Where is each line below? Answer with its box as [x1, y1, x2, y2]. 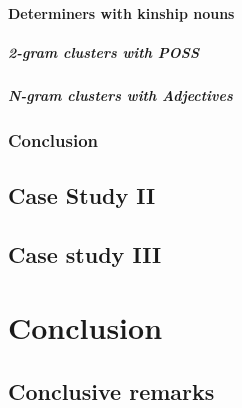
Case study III [8, 238, 162, 269]
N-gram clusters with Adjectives [8, 84, 233, 105]
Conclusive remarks [8, 375, 215, 406]
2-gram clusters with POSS [8, 41, 199, 62]
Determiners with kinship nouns [8, 2, 235, 23]
